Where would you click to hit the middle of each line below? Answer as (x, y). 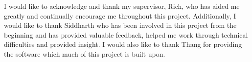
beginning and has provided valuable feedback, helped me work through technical (126, 34)
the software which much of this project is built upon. (85, 53)
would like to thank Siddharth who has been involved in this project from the (120, 25)
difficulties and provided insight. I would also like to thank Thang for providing (123, 44)
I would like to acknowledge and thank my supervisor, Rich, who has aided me (122, 6)
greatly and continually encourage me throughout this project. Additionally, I (120, 15)
